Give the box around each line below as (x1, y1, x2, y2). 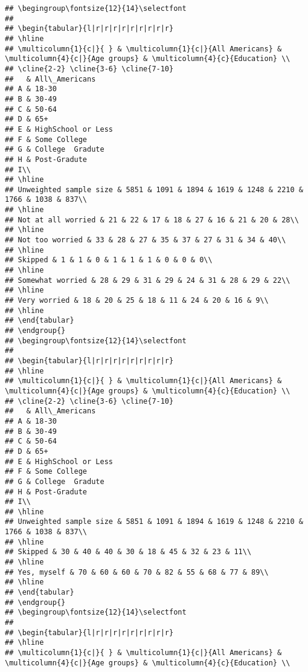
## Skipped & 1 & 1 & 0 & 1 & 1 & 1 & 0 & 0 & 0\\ (5, 256, 213, 265)
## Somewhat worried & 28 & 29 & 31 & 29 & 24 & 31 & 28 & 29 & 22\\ (5, 276, 290, 285)
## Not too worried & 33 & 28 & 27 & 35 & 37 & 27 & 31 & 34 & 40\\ (5, 236, 286, 245)
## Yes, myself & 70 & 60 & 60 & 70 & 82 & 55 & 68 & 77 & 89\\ (5, 567, 269, 577)
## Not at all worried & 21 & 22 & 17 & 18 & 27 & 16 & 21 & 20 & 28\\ (5, 215, 299, 224)
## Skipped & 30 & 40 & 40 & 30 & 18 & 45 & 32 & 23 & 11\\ (5, 548, 252, 557)
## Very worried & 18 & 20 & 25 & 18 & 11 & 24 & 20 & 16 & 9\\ (5, 296, 269, 305)
